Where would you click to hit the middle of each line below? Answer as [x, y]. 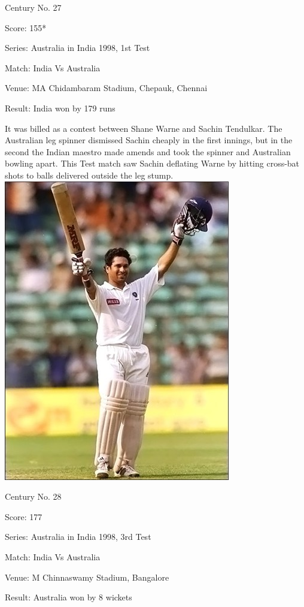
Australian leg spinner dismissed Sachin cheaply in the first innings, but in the [149, 140]
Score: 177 [24, 516]
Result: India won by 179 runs [60, 108]
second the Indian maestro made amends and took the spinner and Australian [148, 151]
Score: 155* [26, 27]
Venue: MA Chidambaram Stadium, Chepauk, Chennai [106, 88]
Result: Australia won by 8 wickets [69, 597]
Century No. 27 [33, 7]
